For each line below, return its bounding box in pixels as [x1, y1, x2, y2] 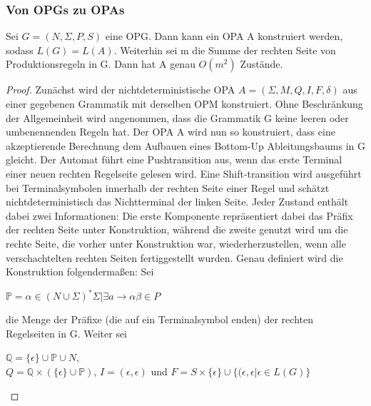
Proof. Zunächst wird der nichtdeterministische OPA [6, 82, 235, 97]
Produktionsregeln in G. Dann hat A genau [6, 56, 195, 71]
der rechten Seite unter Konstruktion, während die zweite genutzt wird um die [6, 222, 348, 237]
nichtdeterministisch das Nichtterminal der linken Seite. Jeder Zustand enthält [6, 194, 349, 209]
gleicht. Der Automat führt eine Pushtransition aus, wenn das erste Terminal [6, 152, 342, 167]
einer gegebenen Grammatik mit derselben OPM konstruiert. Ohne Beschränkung [6, 96, 363, 111]
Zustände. [240, 56, 283, 71]
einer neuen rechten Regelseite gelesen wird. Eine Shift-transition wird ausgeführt [6, 166, 362, 181]
